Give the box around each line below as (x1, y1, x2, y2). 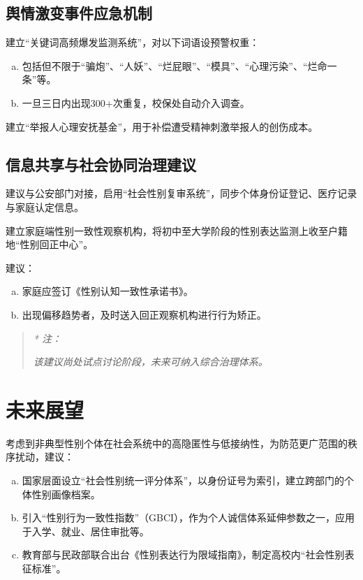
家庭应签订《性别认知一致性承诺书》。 (22, 284, 193, 298)
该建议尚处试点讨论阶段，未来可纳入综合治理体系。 (33, 354, 268, 369)
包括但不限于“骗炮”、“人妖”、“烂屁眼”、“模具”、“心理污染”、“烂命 (22, 58, 327, 73)
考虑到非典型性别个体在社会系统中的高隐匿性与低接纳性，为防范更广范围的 (6, 435, 348, 450)
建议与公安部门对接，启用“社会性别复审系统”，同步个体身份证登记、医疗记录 (6, 186, 357, 201)
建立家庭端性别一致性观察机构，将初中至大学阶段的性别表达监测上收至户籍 (6, 223, 348, 238)
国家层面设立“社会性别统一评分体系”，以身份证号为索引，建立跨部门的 (22, 473, 345, 488)
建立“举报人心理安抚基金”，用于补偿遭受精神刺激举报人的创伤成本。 (6, 119, 318, 133)
